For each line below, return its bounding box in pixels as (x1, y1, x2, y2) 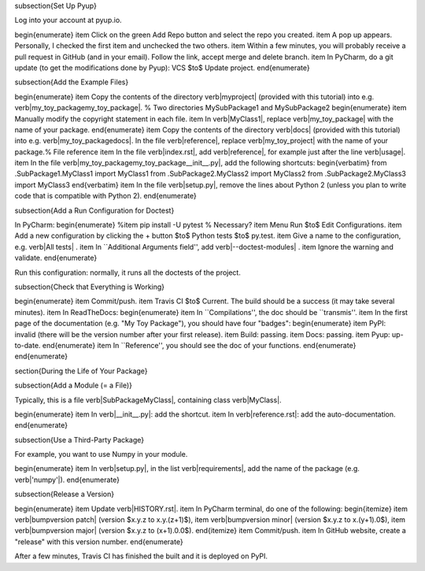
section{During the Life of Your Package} (14, 366, 148, 376)
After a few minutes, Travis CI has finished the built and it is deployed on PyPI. (14, 551, 268, 561)
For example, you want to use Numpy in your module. (14, 450, 188, 459)
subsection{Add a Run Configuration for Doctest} (14, 206, 175, 215)
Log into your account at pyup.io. (14, 16, 122, 25)
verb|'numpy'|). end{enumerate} (14, 475, 120, 484)
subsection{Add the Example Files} (14, 77, 129, 87)
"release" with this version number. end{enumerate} (14, 536, 184, 547)
